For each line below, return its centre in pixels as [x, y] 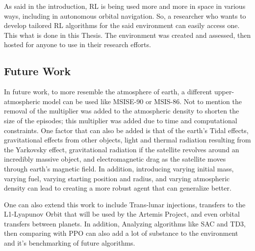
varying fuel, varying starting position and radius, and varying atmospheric [117, 178]
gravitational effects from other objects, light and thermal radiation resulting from [127, 140]
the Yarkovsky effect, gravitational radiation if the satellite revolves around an [122, 149]
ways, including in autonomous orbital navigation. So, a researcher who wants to [125, 15]
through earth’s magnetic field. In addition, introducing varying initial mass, [119, 168]
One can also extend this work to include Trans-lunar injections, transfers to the [125, 204]
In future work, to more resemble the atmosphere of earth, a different [108, 92]
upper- [224, 92]
